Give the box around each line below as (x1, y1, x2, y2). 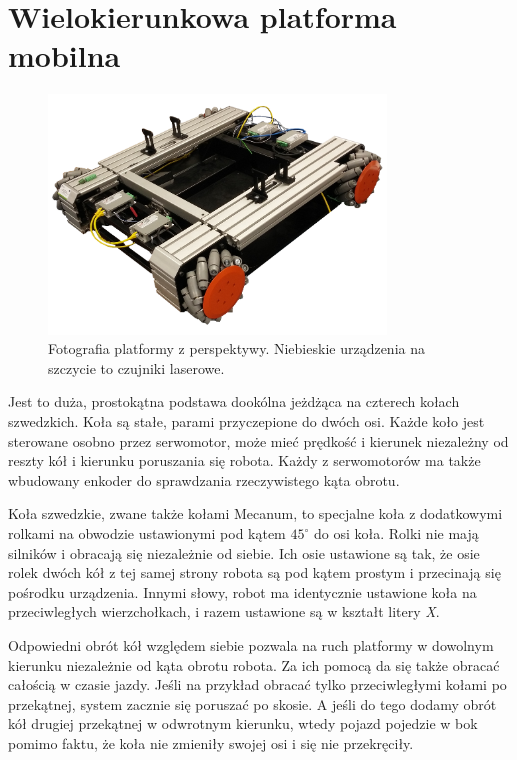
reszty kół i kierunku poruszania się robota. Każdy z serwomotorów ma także (8, 450, 481, 471)
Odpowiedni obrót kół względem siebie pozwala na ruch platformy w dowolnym (8, 635, 494, 655)
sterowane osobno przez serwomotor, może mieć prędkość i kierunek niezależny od (8, 430, 509, 451)
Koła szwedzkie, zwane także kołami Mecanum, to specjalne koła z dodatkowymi (8, 503, 503, 524)
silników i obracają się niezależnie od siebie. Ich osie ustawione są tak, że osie (8, 542, 480, 563)
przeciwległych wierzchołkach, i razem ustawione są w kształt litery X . (8, 601, 440, 622)
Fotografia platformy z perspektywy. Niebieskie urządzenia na (48, 338, 425, 359)
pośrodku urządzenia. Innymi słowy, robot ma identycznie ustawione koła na (8, 581, 477, 602)
